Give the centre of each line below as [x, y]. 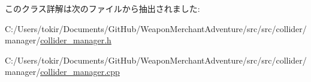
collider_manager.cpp [80, 72]
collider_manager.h [76, 40]
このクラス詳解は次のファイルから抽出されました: [102, 8]
